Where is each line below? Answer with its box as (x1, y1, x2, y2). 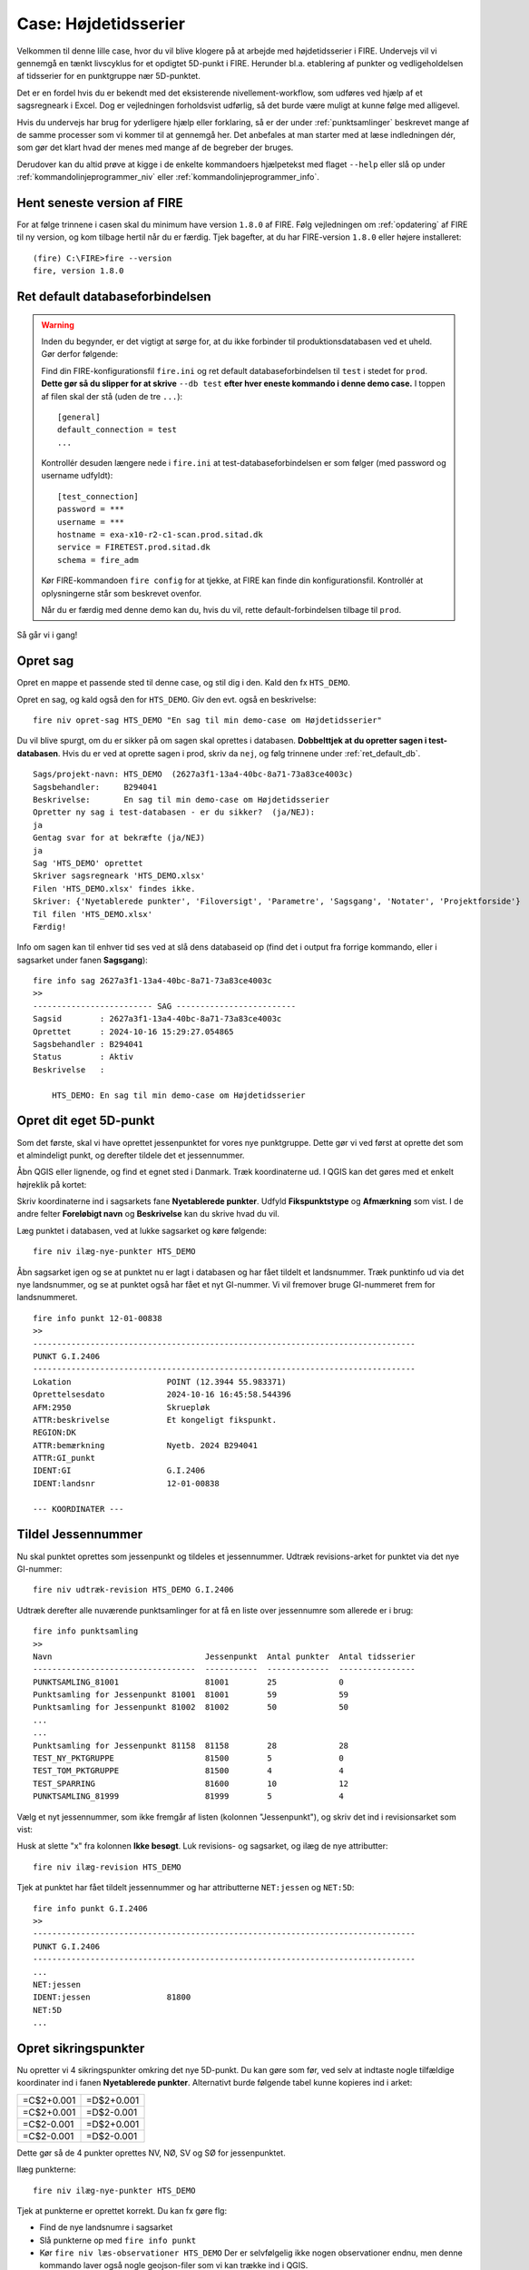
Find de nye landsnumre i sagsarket (39, 2222, 173, 2233)
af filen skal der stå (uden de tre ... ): (41, 390, 183, 401)
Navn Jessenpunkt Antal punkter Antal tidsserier (33, 1651, 416, 1662)
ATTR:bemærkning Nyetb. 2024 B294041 (33, 1440, 259, 1450)
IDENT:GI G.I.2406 (33, 1466, 206, 1475)
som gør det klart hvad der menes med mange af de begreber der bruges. (16, 142, 294, 153)
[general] (57, 411, 101, 422)
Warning (41, 319, 74, 331)
